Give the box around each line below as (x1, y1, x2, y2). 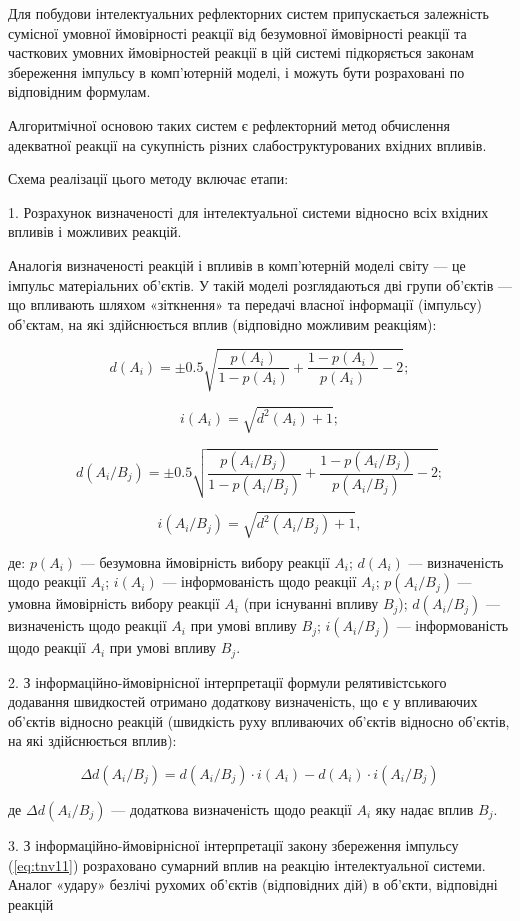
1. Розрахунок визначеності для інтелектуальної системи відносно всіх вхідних (8, 201, 489, 222)
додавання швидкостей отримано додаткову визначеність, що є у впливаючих (8, 691, 478, 712)
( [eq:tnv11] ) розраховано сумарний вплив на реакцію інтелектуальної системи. (8, 854, 486, 875)
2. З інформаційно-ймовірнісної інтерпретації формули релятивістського (8, 671, 447, 692)
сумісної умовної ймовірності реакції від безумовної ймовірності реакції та (8, 22, 467, 43)
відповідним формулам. (8, 81, 151, 102)
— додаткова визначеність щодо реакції (111, 798, 352, 819)
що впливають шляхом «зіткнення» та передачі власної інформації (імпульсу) (8, 294, 482, 315)
